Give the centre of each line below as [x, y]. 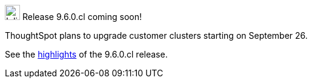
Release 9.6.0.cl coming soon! [82, 17]
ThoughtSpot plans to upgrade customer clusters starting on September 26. [156, 35]
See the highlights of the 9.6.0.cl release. [86, 54]
